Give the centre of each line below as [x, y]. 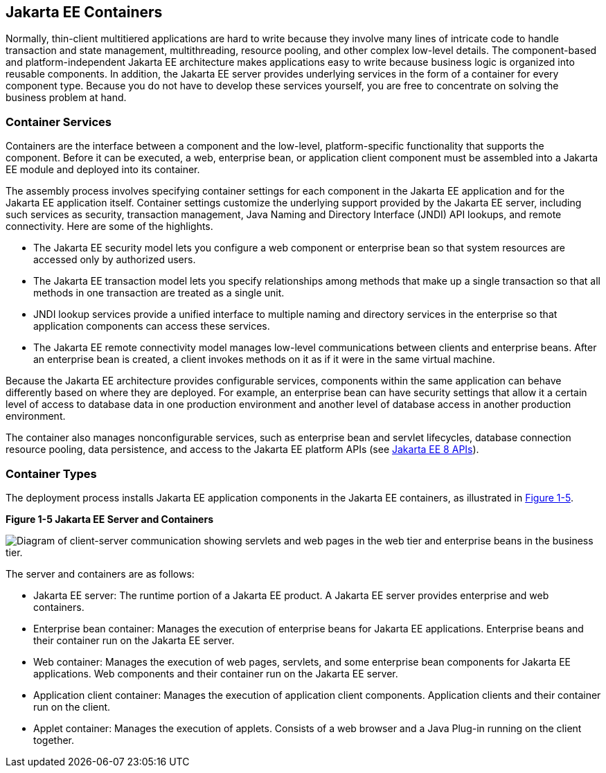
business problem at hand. [66, 98]
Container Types [51, 473]
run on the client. [72, 707]
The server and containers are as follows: [100, 574]
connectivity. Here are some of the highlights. [109, 226]
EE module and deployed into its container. [103, 170]
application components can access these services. [152, 326]
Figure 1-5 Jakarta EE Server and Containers [109, 519]
